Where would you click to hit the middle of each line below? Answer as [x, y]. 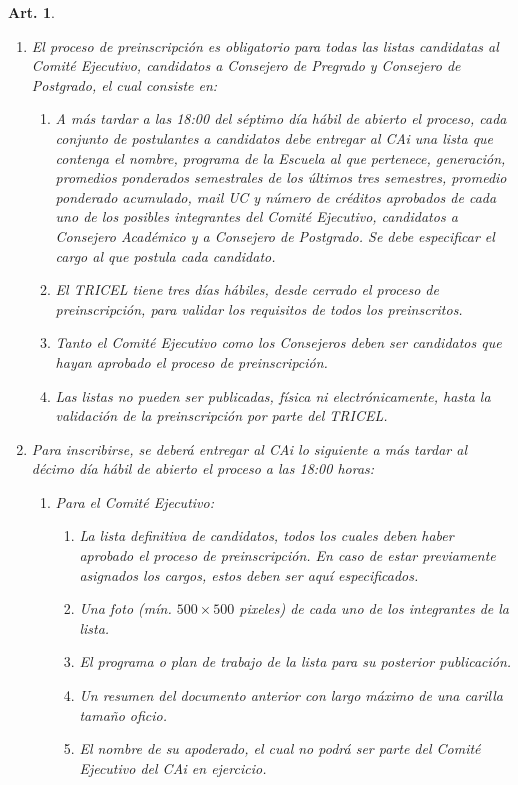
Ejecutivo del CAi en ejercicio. [173, 767]
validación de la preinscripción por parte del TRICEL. [221, 415]
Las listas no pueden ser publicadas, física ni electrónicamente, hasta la [273, 395]
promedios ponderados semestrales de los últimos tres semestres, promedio [281, 177]
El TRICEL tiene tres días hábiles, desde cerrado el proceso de [247, 289]
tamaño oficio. [123, 714]
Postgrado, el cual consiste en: [124, 84]
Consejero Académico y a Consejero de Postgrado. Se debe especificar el [275, 235]
